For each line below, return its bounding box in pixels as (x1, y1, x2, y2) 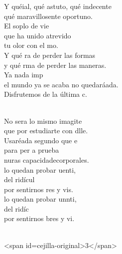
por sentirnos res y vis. (4, 184, 73, 194)
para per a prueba (4, 145, 59, 155)
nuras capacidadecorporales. (4, 154, 89, 165)
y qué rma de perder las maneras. (4, 59, 107, 70)
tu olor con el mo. (4, 40, 58, 50)
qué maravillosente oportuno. (4, 10, 93, 21)
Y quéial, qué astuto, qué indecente (4, 1, 112, 11)
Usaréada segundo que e (4, 135, 78, 145)
